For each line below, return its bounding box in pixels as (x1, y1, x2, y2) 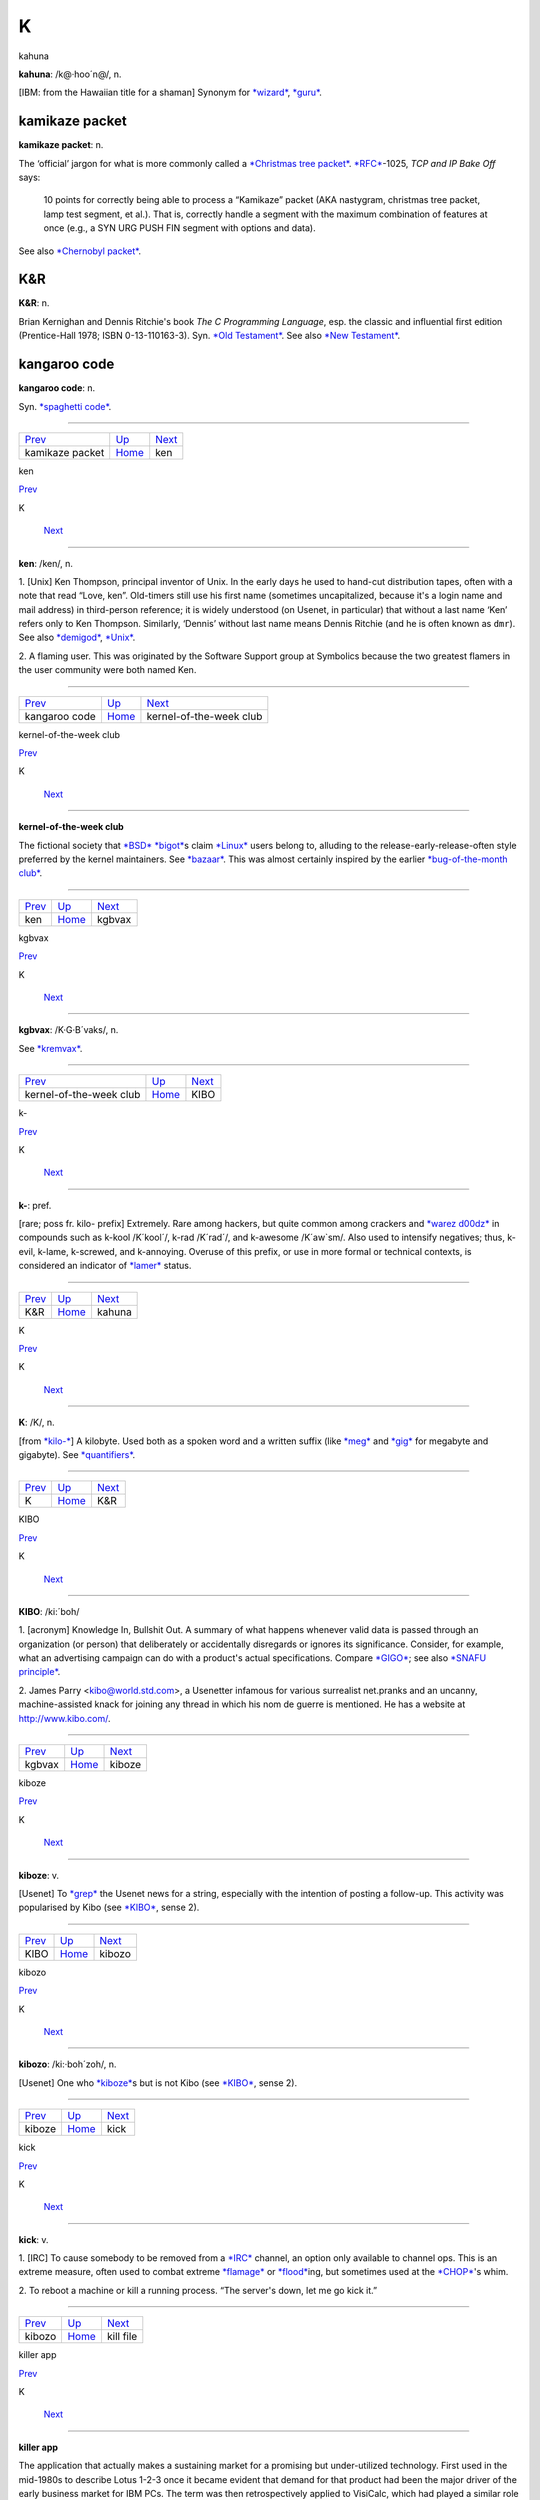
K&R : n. (18, 297, 50, 309)
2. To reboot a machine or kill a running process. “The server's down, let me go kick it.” (18, 2284, 378, 2296)
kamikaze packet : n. (18, 139, 104, 151)
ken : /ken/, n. (18, 557, 74, 569)
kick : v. (18, 2233, 49, 2245)
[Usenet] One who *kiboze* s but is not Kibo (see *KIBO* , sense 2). (18, 2076, 298, 2089)
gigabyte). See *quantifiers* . (18, 1448, 136, 1460)
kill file (106, 2330, 138, 2344)
